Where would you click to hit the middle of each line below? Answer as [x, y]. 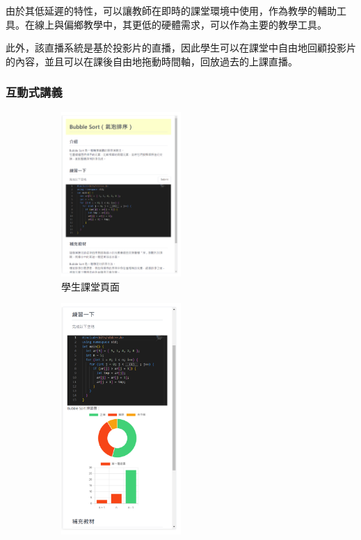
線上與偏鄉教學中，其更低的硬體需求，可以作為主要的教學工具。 [180, 24]
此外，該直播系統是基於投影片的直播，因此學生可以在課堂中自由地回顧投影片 [181, 48]
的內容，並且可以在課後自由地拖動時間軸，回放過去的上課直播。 [152, 61]
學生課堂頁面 [90, 286]
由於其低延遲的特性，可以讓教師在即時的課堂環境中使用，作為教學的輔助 [171, 10]
